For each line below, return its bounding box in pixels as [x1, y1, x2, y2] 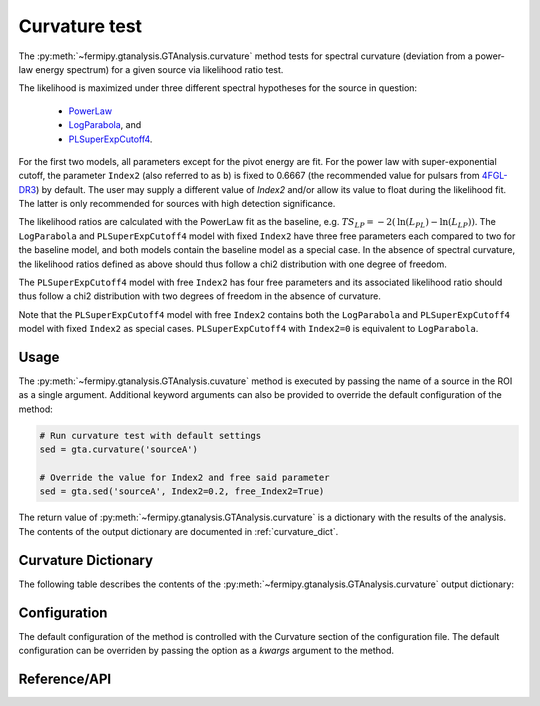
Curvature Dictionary [18, 551, 154, 569]
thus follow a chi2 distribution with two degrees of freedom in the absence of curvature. [18, 290, 382, 302]
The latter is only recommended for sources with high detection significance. [18, 198, 336, 210]
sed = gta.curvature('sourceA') [39, 444, 199, 455]
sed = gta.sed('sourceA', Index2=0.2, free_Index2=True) [39, 486, 325, 497]
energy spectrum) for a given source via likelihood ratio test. [35, 63, 284, 75]
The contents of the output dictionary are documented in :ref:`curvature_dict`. [18, 525, 339, 537]
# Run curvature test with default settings [39, 430, 262, 441]
